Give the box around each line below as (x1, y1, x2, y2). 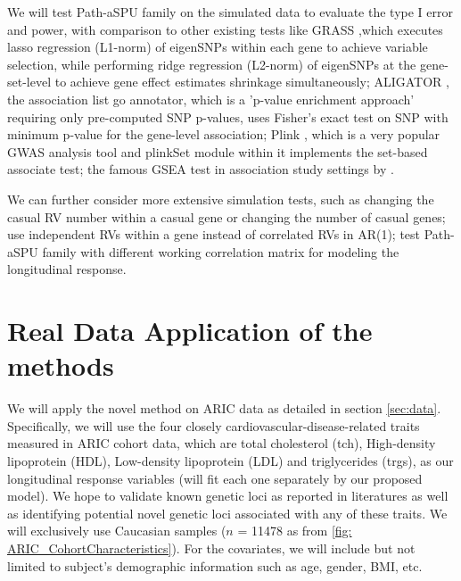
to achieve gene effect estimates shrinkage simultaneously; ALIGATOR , (54, 72, 449, 91)
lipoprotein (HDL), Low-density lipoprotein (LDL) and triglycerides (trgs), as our (7, 452, 454, 469)
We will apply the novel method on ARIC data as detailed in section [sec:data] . (7, 399, 441, 418)
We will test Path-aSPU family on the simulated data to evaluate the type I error (7, 3, 453, 21)
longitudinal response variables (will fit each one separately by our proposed (7, 469, 423, 487)
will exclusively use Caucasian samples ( (7, 521, 226, 540)
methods (7, 347, 114, 384)
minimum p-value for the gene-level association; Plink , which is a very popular (7, 125, 440, 144)
